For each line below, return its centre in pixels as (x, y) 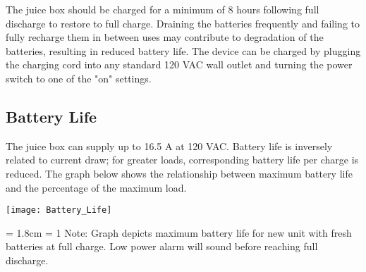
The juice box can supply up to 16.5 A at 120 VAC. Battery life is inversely (169, 146)
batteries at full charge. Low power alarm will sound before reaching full (162, 246)
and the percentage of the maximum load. (96, 187)
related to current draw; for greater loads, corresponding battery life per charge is (182, 160)
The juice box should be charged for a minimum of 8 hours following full (163, 9)
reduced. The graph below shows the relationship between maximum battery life (179, 173)
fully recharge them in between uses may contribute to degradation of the (165, 37)
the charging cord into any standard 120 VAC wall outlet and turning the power (179, 64)
